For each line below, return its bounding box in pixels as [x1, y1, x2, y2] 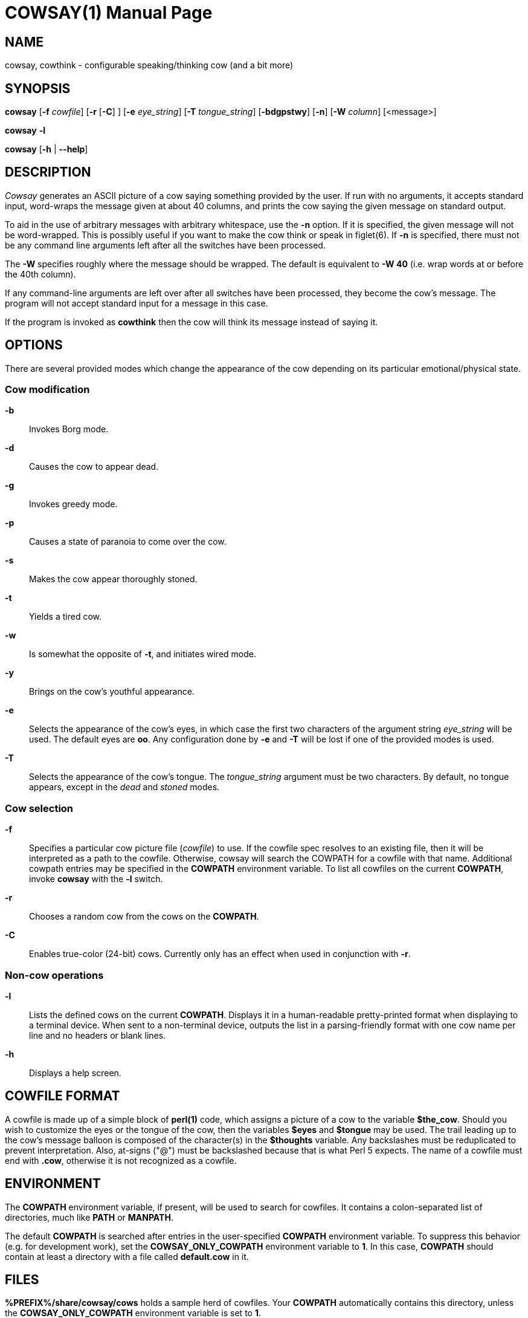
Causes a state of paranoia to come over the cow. [29, 536, 227, 547]
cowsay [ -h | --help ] [5, 144, 88, 155]
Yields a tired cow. [29, 611, 102, 622]
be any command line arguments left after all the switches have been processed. [5, 239, 326, 250]
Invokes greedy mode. [29, 499, 118, 510]
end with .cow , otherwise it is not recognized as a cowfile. [5, 1155, 237, 1166]
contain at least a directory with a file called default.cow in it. [5, 1251, 249, 1262]
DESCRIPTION [5, 164, 91, 180]
